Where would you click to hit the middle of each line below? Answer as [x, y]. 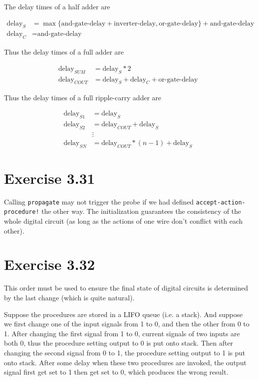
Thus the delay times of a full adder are [64, 52]
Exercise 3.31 [49, 178]
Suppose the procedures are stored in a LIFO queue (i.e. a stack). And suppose [123, 314]
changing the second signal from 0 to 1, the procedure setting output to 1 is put [125, 352]
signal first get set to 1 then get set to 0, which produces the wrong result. [116, 372]
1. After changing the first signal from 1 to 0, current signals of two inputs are [122, 333]
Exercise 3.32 [49, 264]
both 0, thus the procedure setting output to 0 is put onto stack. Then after [119, 343]
